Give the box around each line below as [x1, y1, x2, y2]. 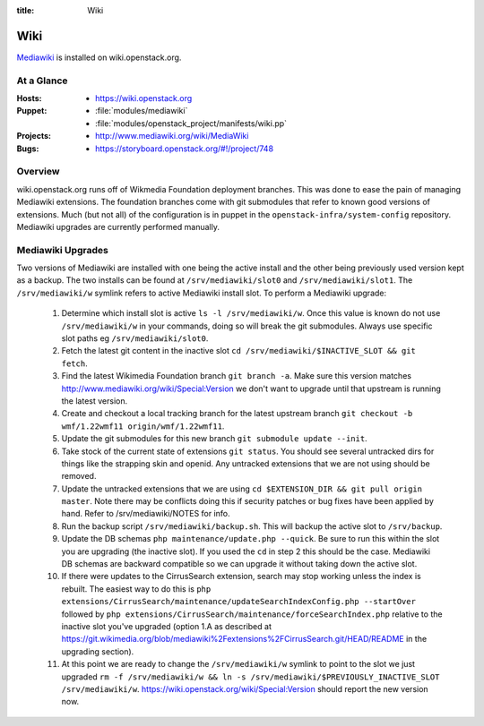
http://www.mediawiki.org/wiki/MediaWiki [95, 131, 249, 141]
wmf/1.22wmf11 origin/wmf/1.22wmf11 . [61, 421, 225, 431]
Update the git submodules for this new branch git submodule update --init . [61, 433, 367, 444]
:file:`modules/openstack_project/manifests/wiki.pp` [95, 117, 287, 129]
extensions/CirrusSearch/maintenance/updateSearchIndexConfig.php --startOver [61, 596, 417, 607]
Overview [16, 166, 60, 178]
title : [16, 5, 35, 15]
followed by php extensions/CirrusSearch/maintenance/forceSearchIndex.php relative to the [61, 609, 443, 619]
